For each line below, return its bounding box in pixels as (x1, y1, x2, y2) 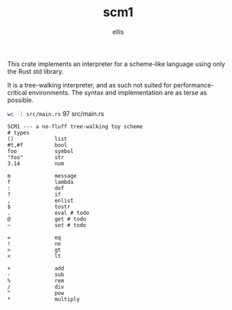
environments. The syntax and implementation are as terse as (28, 88, 207, 97)
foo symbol (7, 147, 74, 155)
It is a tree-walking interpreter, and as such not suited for (7, 80, 172, 89)
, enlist (7, 197, 74, 204)
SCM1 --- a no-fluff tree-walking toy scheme (7, 123, 143, 130)
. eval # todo (7, 209, 90, 216)
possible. (7, 96, 34, 104)
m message (7, 172, 77, 180)
